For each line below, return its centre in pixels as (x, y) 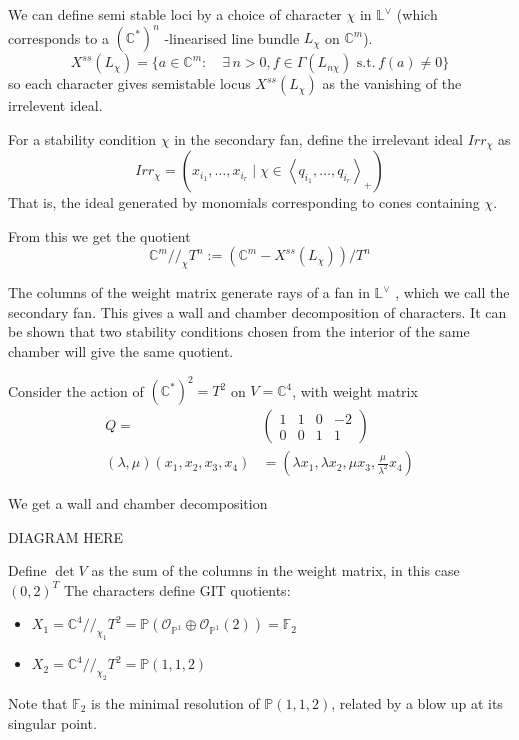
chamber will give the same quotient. (121, 350)
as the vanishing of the (392, 83)
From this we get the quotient (99, 235)
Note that (38, 702)
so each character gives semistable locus (129, 83)
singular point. (52, 722)
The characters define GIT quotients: (177, 589)
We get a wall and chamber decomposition (138, 503)
